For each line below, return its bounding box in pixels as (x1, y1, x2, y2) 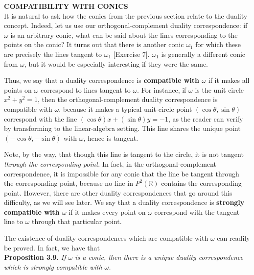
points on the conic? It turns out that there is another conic (4, 39, 184, 50)
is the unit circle (195, 84, 244, 95)
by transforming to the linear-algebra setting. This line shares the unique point (4, 123, 241, 133)
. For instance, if (137, 84, 186, 95)
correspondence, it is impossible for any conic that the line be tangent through (4, 168, 239, 178)
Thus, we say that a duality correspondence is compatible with (4, 75, 199, 85)
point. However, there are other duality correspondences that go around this (4, 187, 232, 198)
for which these (195, 39, 241, 50)
